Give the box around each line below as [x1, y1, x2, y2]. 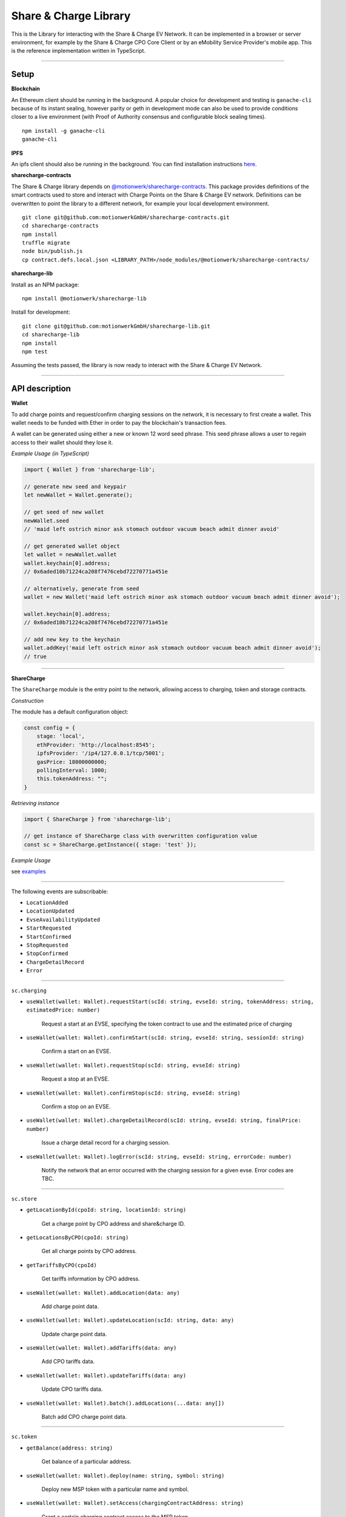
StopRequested [26, 941, 68, 948]
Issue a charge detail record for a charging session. [41, 1139, 170, 1146]
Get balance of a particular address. [41, 1458, 131, 1465]
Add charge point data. [41, 1302, 99, 1310]
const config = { [24, 724, 76, 731]
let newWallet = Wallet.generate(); [24, 492, 133, 499]
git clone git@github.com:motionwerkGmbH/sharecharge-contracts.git [22, 214, 230, 221]
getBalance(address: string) [26, 1444, 113, 1451]
